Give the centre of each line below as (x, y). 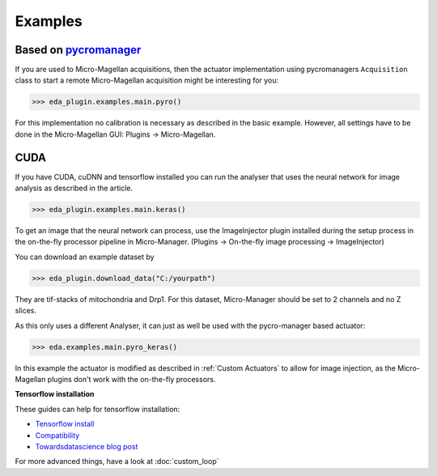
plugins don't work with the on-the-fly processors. (132, 379)
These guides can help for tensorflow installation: (98, 409)
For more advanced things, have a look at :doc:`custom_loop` (117, 461)
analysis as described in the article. (74, 188)
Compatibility (57, 435)
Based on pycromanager (78, 50)
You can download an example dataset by (85, 257)
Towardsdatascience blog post (87, 446)
